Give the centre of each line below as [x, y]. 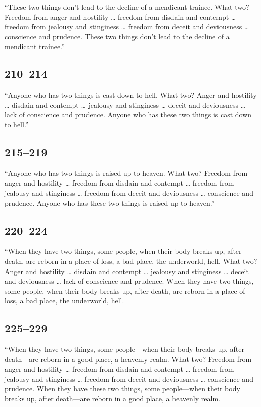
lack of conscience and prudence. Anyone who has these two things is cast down [128, 115]
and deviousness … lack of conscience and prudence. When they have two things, [129, 281]
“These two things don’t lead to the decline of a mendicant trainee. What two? [127, 7]
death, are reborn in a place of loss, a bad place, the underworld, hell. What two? [131, 261]
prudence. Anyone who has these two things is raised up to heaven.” [110, 202]
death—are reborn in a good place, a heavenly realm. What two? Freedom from [128, 359]
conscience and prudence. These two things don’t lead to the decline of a [117, 36]
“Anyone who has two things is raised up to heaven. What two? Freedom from [126, 173]
